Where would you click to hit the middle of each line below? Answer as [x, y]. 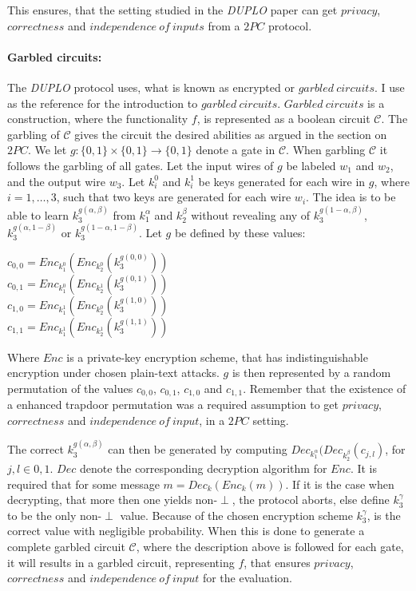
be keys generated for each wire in [282, 181]
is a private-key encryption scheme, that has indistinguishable [217, 357]
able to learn [38, 214]
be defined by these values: [240, 232]
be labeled [311, 165]
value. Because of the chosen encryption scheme [236, 515]
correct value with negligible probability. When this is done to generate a [186, 531]
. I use [389, 87]
